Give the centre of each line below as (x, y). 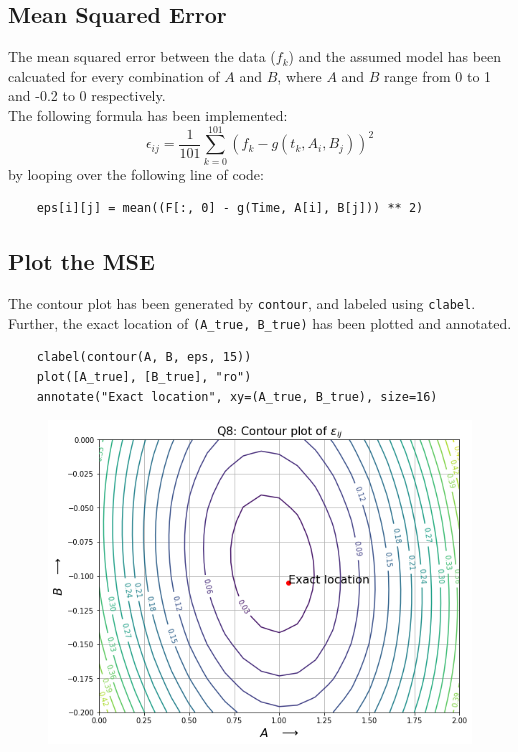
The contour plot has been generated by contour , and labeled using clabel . (242, 303)
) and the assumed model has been (395, 56)
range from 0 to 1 (438, 75)
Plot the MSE (81, 261)
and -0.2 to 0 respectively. (87, 95)
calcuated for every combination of (114, 75)
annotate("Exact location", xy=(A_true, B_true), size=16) (237, 396)
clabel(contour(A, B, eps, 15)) (144, 357)
